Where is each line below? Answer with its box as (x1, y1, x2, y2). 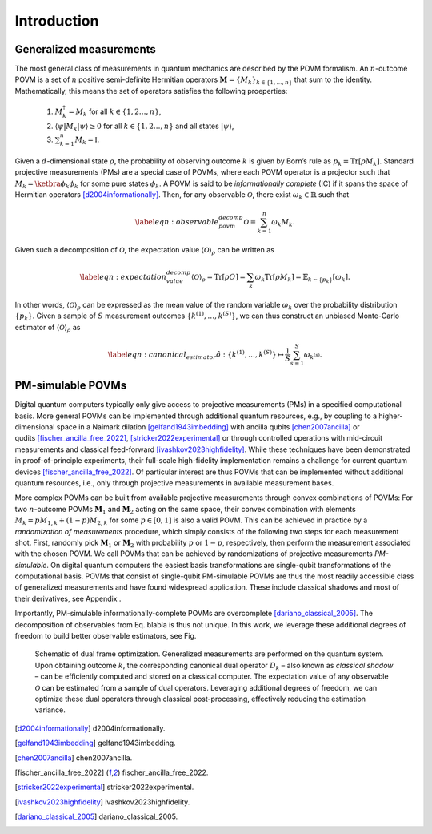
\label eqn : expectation (79, 272, 167, 282)
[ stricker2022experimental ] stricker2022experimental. (14, 782, 194, 792)
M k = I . (74, 135, 100, 146)
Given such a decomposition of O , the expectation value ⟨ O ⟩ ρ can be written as (14, 244, 275, 256)
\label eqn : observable (134, 217, 219, 227)
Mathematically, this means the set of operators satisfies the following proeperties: (14, 86, 288, 95)
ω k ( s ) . (303, 349, 323, 361)
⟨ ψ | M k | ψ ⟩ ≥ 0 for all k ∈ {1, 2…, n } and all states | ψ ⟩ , (54, 121, 234, 132)
